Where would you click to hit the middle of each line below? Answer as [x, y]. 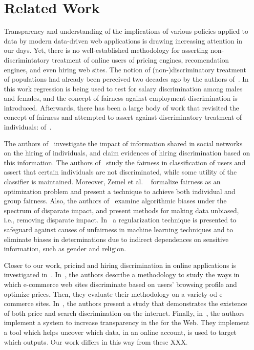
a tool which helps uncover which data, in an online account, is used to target [120, 332]
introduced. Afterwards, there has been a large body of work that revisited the [122, 107]
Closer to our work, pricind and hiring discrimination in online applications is [120, 265]
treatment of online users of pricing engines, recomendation [140, 59]
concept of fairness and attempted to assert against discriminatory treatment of [123, 117]
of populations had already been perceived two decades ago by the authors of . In [126, 79]
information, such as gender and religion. [65, 249]
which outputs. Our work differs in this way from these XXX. [96, 341]
